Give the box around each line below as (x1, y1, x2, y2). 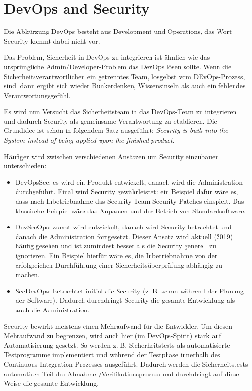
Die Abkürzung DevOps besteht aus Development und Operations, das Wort (4, 26, 232, 36)
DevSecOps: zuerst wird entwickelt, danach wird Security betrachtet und (15, 222, 232, 232)
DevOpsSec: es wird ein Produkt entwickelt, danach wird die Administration (15, 177, 243, 187)
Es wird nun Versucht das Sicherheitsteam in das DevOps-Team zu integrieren (4, 106, 237, 116)
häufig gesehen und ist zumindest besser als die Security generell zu (15, 241, 216, 251)
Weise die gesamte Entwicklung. (4, 378, 99, 388)
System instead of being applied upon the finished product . (4, 135, 175, 145)
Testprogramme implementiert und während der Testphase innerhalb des (4, 349, 220, 359)
